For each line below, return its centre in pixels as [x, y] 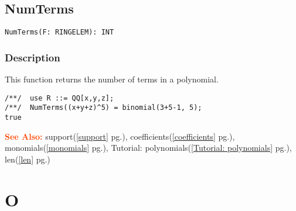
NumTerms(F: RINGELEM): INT [59, 32]
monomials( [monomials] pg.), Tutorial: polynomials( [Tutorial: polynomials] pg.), [148, 148]
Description [33, 57]
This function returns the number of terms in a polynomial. [112, 79]
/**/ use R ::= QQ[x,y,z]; [59, 98]
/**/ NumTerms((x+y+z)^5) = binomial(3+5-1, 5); [103, 108]
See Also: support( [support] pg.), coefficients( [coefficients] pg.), [120, 136]
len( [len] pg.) [28, 159]
